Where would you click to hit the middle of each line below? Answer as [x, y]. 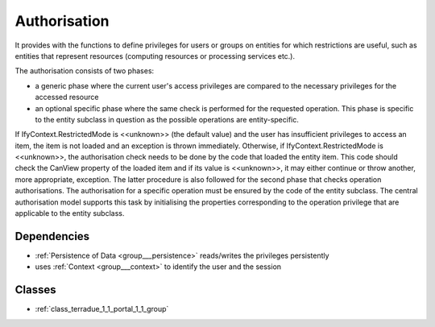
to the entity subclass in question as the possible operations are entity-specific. [167, 119]
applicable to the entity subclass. [70, 213]
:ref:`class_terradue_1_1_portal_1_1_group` [102, 309]
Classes [35, 290]
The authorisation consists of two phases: [85, 71]
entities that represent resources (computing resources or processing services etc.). [155, 56]
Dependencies [52, 236]
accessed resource [67, 97]
